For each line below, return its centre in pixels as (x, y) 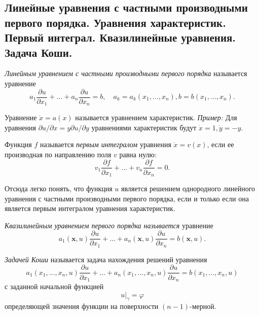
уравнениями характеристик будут (144, 127)
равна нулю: (138, 154)
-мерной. (203, 306)
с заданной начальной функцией (54, 286)
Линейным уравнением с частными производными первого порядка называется (126, 73)
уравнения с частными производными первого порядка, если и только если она (127, 198)
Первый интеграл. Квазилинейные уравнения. (120, 37)
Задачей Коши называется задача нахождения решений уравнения (106, 259)
